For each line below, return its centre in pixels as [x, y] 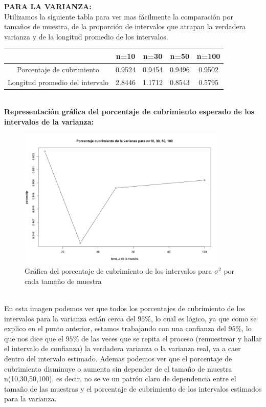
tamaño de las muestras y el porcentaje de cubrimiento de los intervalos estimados [133, 388]
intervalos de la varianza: [49, 121]
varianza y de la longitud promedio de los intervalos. [86, 36]
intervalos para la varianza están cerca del [70, 318]
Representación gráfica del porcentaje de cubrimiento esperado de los [129, 111]
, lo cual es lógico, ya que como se [204, 318]
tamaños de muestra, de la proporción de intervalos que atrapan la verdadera [125, 26]
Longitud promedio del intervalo [58, 82]
